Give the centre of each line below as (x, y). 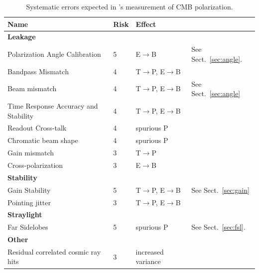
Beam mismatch (32, 88)
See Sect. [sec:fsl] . (218, 227)
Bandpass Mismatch (38, 71)
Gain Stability (29, 190)
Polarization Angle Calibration (54, 54)
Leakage (22, 37)
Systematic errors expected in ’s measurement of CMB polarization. (129, 6)
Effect (146, 24)
